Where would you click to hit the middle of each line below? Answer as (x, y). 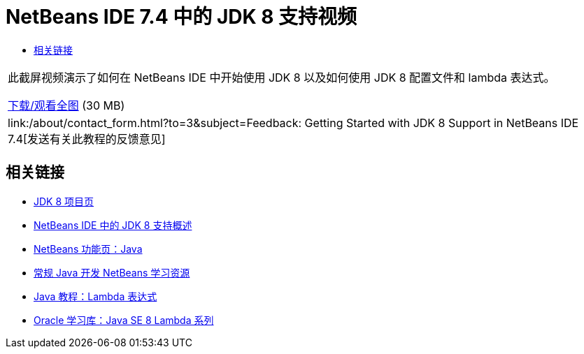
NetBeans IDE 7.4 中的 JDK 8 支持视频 (181, 17)
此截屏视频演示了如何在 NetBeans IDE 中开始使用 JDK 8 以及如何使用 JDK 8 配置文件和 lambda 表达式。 (282, 77)
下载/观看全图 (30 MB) (66, 105)
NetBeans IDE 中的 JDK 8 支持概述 (113, 225)
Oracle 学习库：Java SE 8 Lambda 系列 (124, 320)
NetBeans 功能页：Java (88, 249)
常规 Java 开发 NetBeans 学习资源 (112, 272)
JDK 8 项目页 (64, 201)
